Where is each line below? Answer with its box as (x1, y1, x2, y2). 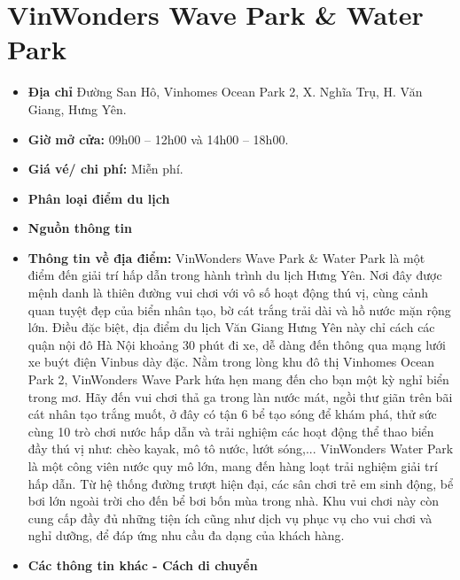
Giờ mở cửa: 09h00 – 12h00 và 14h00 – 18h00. (27, 129, 289, 148)
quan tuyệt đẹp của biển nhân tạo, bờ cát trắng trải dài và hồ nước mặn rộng (27, 300, 451, 319)
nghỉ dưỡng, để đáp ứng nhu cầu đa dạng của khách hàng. (27, 526, 345, 545)
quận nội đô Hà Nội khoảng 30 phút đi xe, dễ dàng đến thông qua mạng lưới (27, 335, 446, 353)
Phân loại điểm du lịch (27, 189, 170, 207)
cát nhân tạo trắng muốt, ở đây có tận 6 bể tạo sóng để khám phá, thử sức (27, 405, 437, 423)
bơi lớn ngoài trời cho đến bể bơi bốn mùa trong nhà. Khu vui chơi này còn (27, 491, 440, 510)
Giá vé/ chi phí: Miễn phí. (27, 159, 183, 178)
